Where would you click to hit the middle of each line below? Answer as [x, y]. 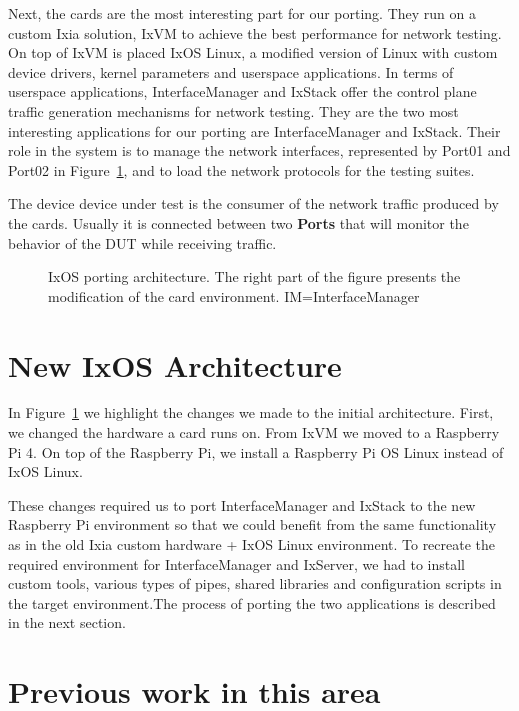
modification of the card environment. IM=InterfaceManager [234, 295]
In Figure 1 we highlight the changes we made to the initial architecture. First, [251, 412]
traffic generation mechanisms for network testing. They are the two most [233, 110]
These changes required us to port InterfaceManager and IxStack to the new [242, 504]
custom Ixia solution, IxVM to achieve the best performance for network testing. [255, 32]
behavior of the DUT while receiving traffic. [142, 242]
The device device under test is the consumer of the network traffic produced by [253, 203]
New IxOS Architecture [175, 364]
